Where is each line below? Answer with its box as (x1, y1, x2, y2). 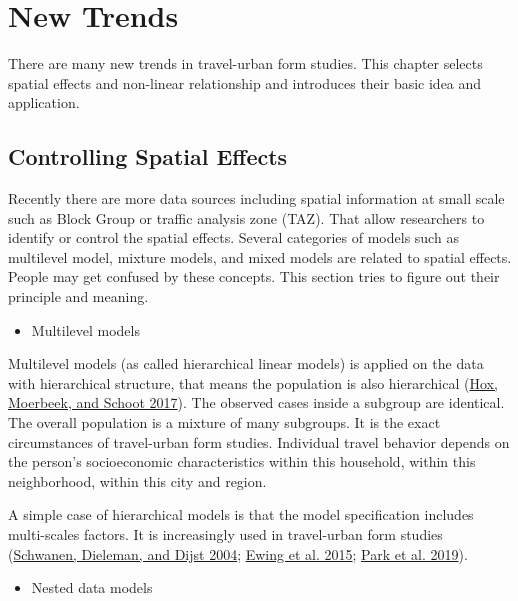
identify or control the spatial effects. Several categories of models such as (8, 227, 459, 248)
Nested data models (31, 577, 153, 598)
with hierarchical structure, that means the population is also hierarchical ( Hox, (8, 372, 498, 393)
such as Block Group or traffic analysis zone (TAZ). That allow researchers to (8, 207, 485, 228)
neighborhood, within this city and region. (8, 470, 267, 491)
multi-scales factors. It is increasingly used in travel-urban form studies (8, 524, 443, 545)
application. (8, 92, 80, 113)
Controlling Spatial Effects (8, 141, 288, 172)
